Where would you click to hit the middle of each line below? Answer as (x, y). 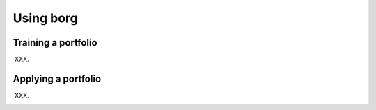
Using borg (45, 18)
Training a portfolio (55, 43)
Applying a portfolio (57, 79)
